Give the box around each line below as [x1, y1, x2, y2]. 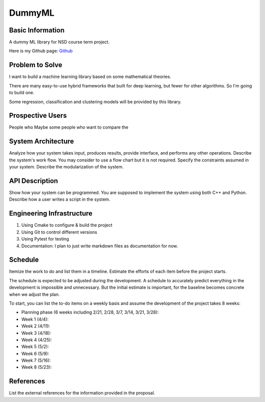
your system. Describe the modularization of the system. [9, 164, 124, 170]
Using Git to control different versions [21, 229, 98, 235]
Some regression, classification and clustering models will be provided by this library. [9, 99, 182, 105]
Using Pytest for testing [21, 236, 69, 242]
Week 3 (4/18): [21, 330, 52, 336]
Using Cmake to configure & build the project [21, 222, 113, 228]
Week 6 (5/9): [21, 350, 49, 356]
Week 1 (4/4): [21, 316, 49, 322]
